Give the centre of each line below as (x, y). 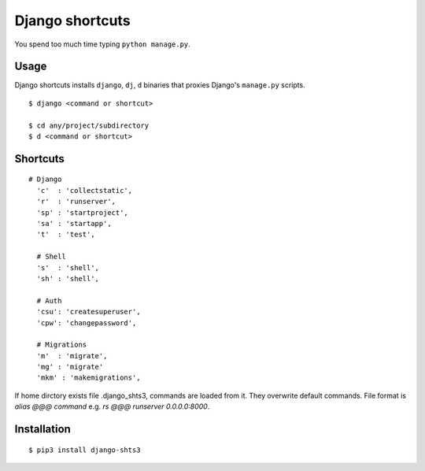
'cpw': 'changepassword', (87, 323)
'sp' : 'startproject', (83, 212)
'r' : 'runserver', (76, 202)
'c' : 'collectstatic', (85, 190)
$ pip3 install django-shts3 (85, 450)
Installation (42, 429)
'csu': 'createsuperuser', (89, 312)
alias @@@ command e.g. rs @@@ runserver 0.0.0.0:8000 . (112, 406)
